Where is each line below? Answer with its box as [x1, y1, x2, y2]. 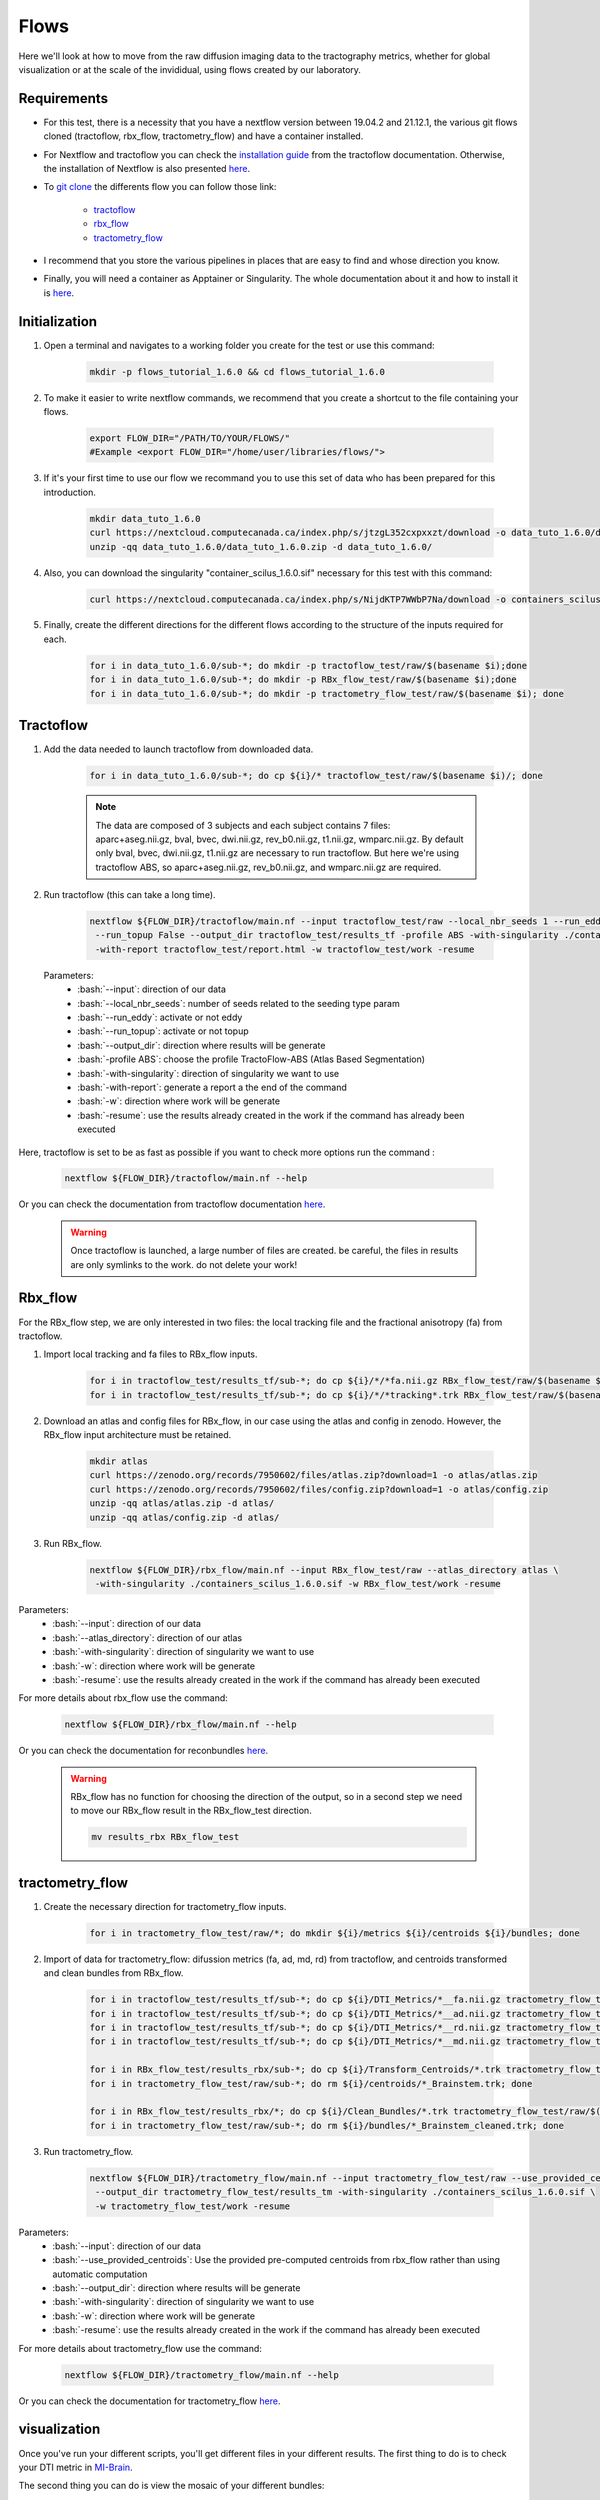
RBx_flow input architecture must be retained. [43, 1429, 232, 1441]
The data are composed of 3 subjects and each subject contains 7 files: [95, 819, 391, 831]
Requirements [18, 90, 109, 107]
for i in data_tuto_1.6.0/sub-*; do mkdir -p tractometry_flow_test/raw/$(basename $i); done [89, 688, 565, 699]
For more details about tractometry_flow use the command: [18, 2342, 262, 2354]
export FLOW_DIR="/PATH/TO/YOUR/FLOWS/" [89, 433, 290, 444]
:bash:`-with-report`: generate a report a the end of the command [77, 1081, 347, 1093]
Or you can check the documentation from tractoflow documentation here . [18, 1198, 326, 1210]
